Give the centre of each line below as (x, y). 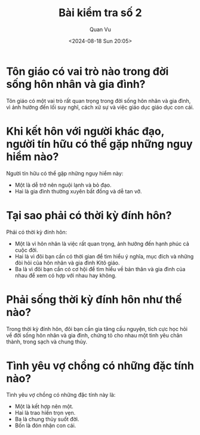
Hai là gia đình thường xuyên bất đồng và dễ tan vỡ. (78, 191)
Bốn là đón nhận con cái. (45, 425)
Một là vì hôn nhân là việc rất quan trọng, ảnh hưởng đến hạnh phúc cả (102, 244)
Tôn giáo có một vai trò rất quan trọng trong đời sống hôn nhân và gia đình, (99, 101)
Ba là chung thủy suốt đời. (47, 419)
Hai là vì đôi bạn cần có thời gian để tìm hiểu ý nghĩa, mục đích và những (104, 256)
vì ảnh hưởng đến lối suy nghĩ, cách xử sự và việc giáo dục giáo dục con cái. (100, 107)
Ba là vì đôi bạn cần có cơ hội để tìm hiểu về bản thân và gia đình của (100, 269)
